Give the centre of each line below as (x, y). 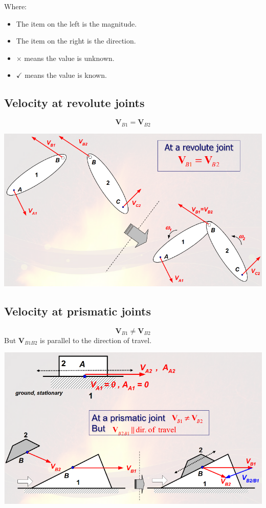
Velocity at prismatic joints (77, 311)
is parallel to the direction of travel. (96, 340)
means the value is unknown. (69, 58)
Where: (15, 6)
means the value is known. (66, 75)
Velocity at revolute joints (74, 103)
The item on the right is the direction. (76, 41)
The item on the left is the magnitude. (76, 23)
